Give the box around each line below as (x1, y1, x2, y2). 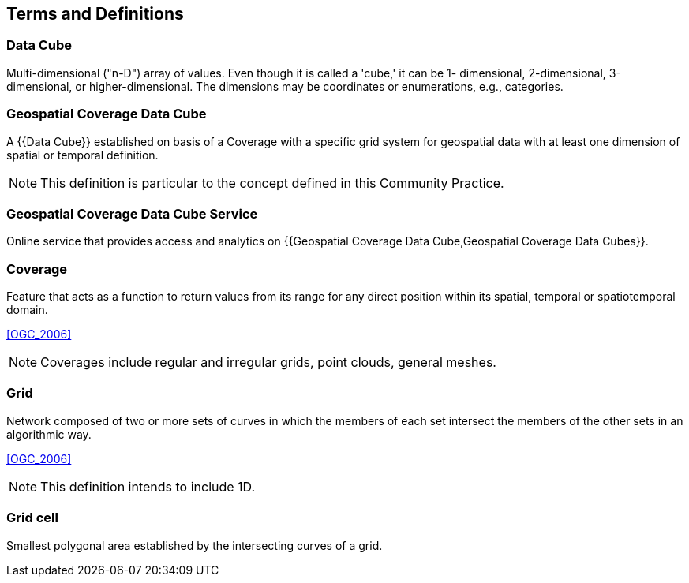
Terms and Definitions (6, 4, 184, 24)
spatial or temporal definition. (6, 148, 159, 162)
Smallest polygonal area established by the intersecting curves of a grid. (6, 538, 383, 552)
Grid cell (6, 510, 58, 526)
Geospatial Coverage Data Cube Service (6, 205, 258, 222)
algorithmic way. (6, 427, 92, 441)
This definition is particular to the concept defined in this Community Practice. (40, 174, 504, 191)
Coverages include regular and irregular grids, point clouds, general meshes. (40, 354, 496, 371)
